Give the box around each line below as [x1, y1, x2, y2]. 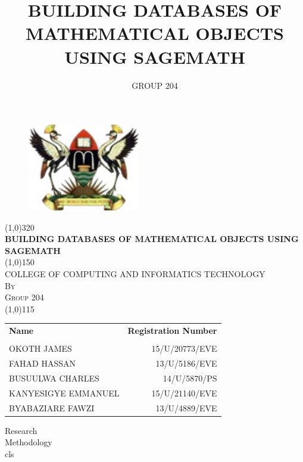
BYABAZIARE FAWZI [9, 401, 95, 414]
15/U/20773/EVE [151, 342, 217, 355]
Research [5, 424, 38, 436]
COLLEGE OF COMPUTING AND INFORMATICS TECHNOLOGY [5, 268, 265, 280]
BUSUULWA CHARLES [9, 371, 99, 384]
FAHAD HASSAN [9, 357, 76, 370]
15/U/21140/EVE [151, 386, 217, 399]
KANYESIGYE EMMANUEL [9, 386, 120, 399]
